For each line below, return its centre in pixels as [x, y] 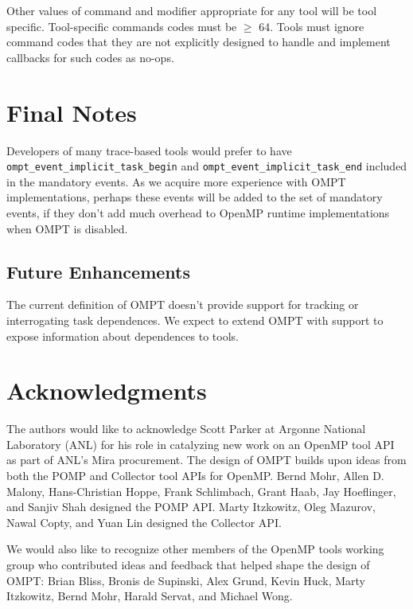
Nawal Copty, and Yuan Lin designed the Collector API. [144, 522]
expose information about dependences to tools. [123, 336]
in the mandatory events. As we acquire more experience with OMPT [176, 181]
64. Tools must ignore [312, 26]
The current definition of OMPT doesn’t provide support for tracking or [183, 304]
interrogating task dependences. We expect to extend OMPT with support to [195, 320]
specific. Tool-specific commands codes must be [122, 26]
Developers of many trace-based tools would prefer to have [149, 150]
